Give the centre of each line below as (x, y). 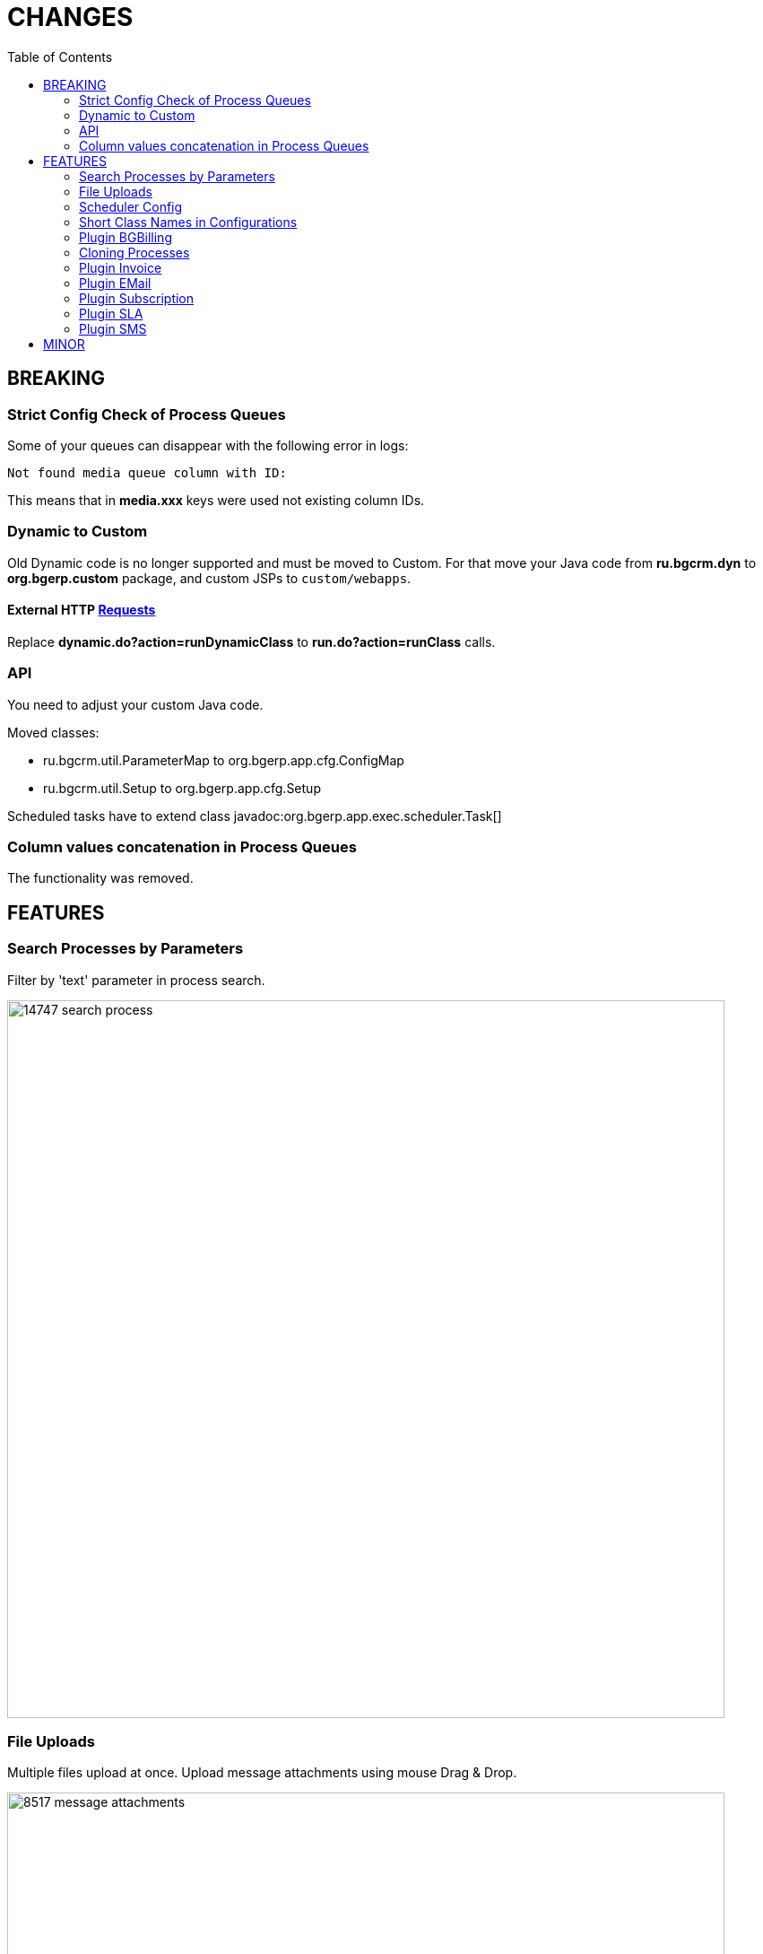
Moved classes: (53, 732)
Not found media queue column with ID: (147, 472)
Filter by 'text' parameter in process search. (136, 980)
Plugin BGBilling (126, 237)
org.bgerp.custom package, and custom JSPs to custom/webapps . (209, 578)
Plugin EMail (115, 283)
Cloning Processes (134, 252)
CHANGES (70, 17)
